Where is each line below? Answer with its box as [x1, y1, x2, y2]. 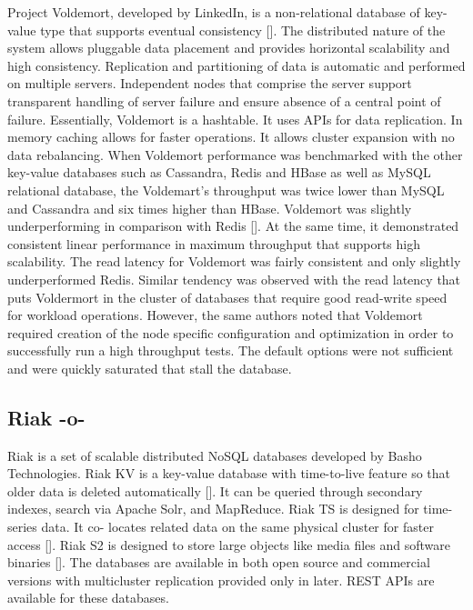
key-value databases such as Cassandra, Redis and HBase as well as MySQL [7, 163, 431, 182]
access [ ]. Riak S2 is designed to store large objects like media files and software [7, 535, 450, 554]
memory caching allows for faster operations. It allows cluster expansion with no [7, 127, 455, 146]
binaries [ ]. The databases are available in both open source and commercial [7, 553, 430, 572]
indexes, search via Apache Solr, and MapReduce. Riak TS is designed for [7, 499, 419, 518]
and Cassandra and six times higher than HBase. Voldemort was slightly [7, 198, 412, 217]
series [7, 517, 37, 536]
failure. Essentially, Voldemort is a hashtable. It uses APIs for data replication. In [7, 109, 463, 128]
